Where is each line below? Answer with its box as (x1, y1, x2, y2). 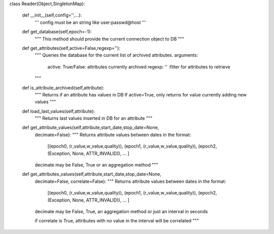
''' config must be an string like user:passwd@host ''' (35, 19, 147, 25)
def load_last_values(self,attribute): (22, 108, 95, 114)
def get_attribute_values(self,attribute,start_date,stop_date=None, (22, 124, 159, 130)
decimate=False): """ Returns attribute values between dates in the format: (35, 131, 191, 138)
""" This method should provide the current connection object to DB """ (35, 36, 185, 42)
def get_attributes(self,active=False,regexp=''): (22, 45, 120, 51)
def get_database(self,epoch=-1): (22, 28, 92, 35)
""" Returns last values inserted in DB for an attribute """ (35, 115, 153, 121)
